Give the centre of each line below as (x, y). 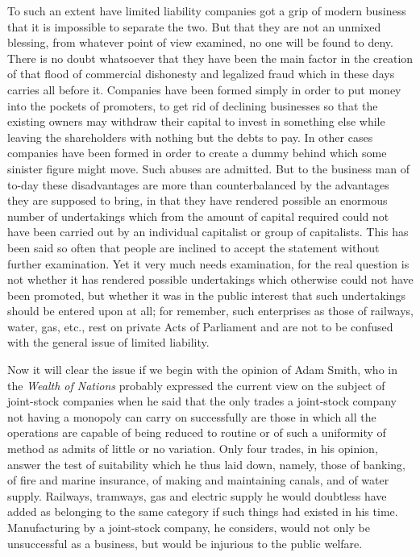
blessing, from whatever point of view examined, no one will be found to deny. (200, 42)
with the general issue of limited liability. (108, 342)
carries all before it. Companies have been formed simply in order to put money (204, 89)
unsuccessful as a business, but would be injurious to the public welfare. (185, 543)
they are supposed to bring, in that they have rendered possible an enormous (198, 200)
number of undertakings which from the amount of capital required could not (198, 216)
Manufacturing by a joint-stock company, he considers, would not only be (189, 527)
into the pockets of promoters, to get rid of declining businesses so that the (193, 105)
